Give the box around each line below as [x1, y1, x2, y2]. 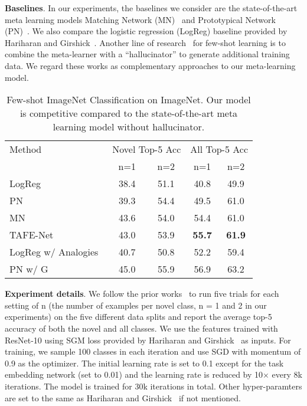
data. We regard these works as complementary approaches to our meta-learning [5, 59, 296, 71]
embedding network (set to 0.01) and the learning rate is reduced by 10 [5, 368, 263, 381]
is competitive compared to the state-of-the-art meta [19, 106, 238, 120]
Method [9, 142, 42, 156]
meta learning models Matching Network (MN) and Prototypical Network [5, 13, 276, 25]
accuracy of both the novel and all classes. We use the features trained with [5, 322, 278, 334]
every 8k [272, 368, 302, 381]
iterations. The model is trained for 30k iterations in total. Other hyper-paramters [5, 379, 302, 392]
